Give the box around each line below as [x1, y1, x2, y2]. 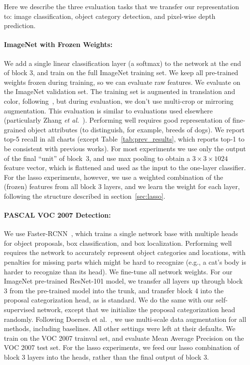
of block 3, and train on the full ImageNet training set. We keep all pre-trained [4, 67, 238, 78]
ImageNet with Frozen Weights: [4, 39, 113, 49]
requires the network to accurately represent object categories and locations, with [4, 247, 246, 257]
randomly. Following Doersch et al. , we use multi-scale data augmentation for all [4, 314, 247, 324]
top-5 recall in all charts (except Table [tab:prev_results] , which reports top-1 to [4, 134, 245, 144]
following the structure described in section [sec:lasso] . [4, 190, 166, 201]
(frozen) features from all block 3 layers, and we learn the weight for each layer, [4, 181, 240, 191]
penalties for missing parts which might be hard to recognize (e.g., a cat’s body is [4, 257, 246, 267]
